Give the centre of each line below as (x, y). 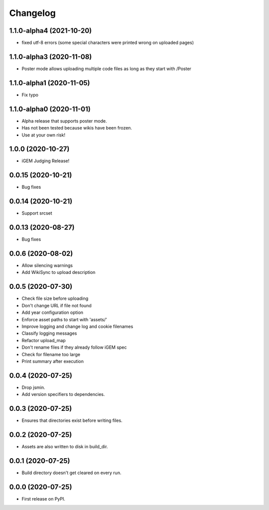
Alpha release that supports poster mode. (64, 121)
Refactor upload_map (44, 340)
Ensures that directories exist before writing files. (72, 420)
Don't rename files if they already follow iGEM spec (74, 347)
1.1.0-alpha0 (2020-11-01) (50, 109)
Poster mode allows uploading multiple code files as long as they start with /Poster (107, 68)
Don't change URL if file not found (57, 305)
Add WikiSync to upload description (59, 272)
